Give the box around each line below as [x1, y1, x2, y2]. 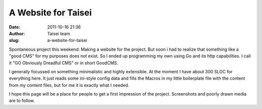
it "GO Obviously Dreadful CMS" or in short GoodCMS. [9, 60, 118, 66]
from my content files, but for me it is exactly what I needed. [9, 82, 130, 88]
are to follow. [9, 98, 35, 104]
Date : [9, 24, 20, 30]
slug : [9, 38, 19, 43]
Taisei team [47, 30, 70, 36]
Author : [9, 30, 25, 36]
